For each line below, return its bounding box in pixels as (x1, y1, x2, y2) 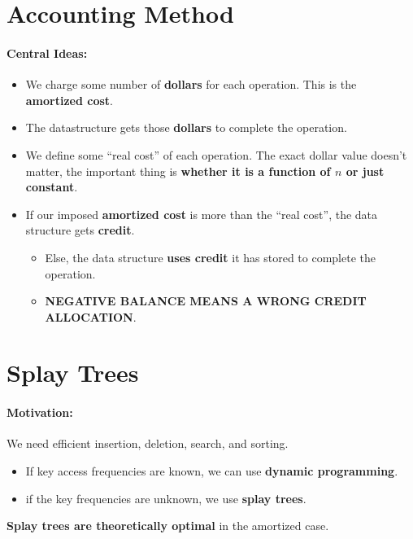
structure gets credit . (25, 221, 135, 239)
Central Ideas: (7, 44, 88, 61)
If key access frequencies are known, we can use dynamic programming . (25, 462, 398, 480)
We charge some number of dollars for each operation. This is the (25, 76, 357, 93)
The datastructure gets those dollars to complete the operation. (25, 119, 347, 136)
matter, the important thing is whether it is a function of (25, 162, 331, 179)
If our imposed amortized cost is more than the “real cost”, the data (25, 205, 378, 222)
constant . (25, 178, 78, 195)
